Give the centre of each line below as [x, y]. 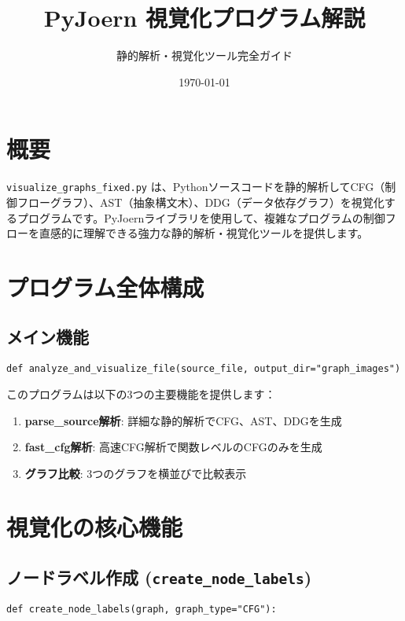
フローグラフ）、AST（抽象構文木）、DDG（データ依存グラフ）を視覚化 [201, 202]
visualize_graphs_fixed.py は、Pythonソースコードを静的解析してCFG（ [196, 187]
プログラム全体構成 [105, 287]
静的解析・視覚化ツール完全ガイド [204, 55]
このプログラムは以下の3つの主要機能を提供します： [141, 393]
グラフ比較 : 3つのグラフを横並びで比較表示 [136, 473]
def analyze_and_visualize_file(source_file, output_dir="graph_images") [204, 369]
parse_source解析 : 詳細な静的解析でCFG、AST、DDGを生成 [183, 420]
